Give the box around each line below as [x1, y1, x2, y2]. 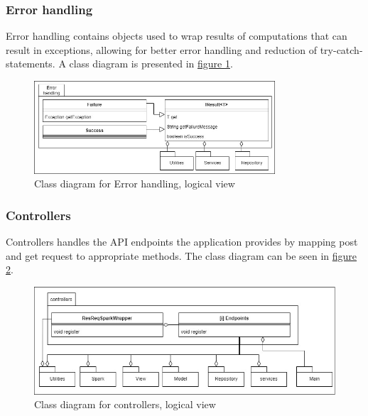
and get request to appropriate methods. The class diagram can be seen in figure [6, 248, 357, 263]
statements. [6, 56, 55, 71]
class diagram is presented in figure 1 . [69, 56, 233, 71]
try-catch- [320, 42, 363, 57]
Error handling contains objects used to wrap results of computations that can [6, 28, 347, 43]
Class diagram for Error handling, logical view [34, 176, 235, 191]
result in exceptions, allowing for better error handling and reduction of [6, 42, 317, 57]
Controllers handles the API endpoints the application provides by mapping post [6, 234, 358, 249]
